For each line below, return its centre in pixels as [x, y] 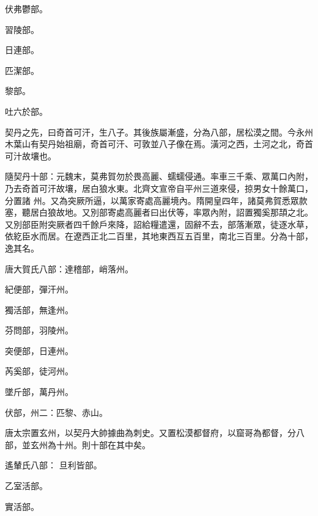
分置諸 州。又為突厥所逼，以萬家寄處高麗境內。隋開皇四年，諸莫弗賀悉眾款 [156, 200]
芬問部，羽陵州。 [39, 330]
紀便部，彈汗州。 [39, 289]
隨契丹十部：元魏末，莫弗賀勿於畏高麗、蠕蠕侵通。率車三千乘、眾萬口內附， [159, 176]
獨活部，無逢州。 [39, 309]
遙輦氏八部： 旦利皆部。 [54, 465]
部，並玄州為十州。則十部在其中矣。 [78, 444]
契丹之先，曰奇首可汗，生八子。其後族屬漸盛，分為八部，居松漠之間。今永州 [159, 132]
